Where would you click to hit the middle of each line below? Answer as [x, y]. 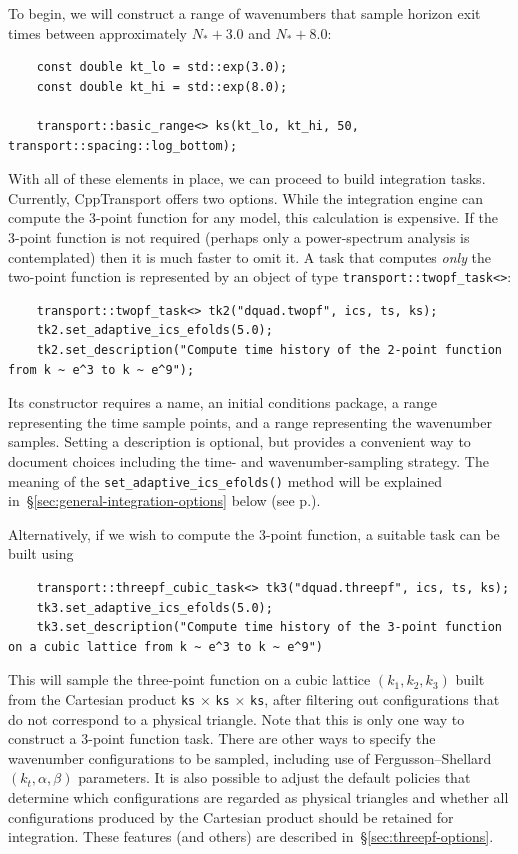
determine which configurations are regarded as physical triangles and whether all [258, 796]
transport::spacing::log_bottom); [123, 145]
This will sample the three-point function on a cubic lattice [189, 679]
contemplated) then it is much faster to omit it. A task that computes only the [250, 256]
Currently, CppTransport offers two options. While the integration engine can [245, 197]
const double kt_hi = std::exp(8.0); [162, 86]
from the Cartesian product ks [102, 698]
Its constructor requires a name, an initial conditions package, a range [223, 402]
